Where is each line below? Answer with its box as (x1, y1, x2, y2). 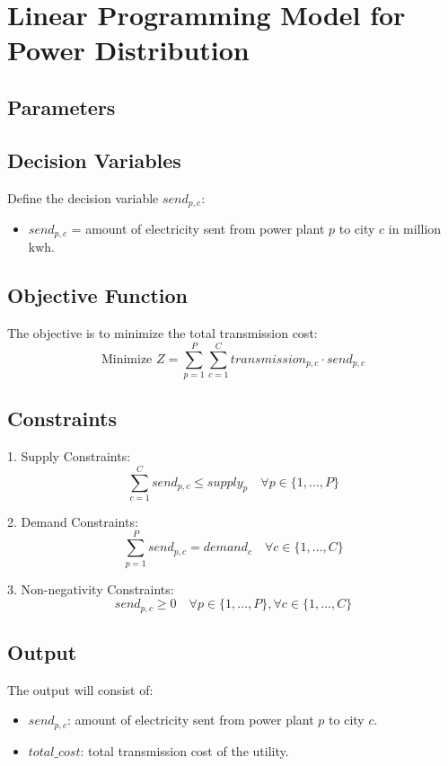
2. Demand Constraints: (7, 512, 138, 530)
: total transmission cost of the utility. (80, 741, 289, 760)
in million (388, 219, 442, 237)
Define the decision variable (7, 188, 159, 207)
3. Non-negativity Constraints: (7, 579, 174, 598)
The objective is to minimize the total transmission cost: (7, 324, 318, 343)
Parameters (7, 93, 116, 120)
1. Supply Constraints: (7, 447, 131, 466)
